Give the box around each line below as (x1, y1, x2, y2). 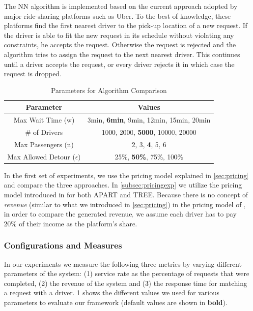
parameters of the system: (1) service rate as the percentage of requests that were (4, 268, 250, 279)
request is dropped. (4, 68, 61, 79)
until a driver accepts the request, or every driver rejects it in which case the (4, 59, 235, 69)
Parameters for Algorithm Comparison (51, 85, 167, 95)
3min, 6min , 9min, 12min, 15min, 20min (87, 115, 211, 125)
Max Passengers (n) (14, 139, 74, 149)
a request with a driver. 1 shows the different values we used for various (4, 287, 220, 298)
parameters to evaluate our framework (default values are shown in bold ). (4, 297, 227, 307)
